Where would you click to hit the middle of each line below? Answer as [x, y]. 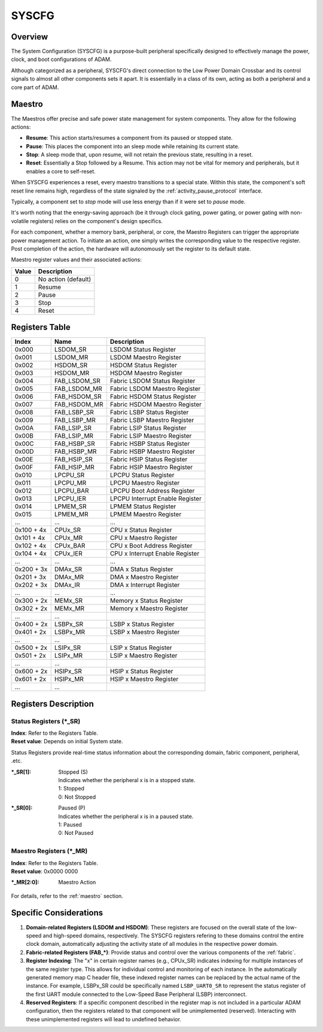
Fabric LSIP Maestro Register [151, 436]
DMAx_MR [69, 577]
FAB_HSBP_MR [75, 451]
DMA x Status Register [141, 569]
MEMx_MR [69, 609]
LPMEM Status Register [143, 506]
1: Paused [70, 825]
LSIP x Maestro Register [144, 656]
